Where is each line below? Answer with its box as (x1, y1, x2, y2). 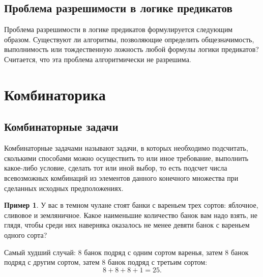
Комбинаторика (4, 84, 106, 104)
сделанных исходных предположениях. (4, 182, 124, 193)
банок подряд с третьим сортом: (108, 257, 208, 267)
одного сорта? (4, 229, 47, 240)
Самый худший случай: (4, 246, 76, 257)
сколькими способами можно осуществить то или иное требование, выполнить (4, 152, 249, 163)
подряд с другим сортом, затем (4, 257, 100, 267)
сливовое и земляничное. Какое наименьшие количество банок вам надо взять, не (4, 209, 257, 220)
